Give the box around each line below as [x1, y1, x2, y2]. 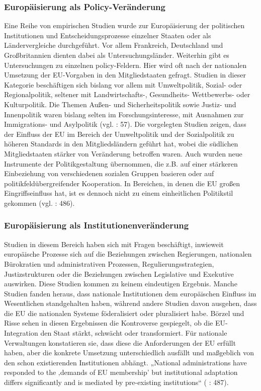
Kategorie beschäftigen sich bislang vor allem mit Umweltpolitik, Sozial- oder [4, 79, 242, 90]
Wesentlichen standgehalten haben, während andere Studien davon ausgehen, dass [4, 298, 257, 308]
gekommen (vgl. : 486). [4, 197, 75, 208]
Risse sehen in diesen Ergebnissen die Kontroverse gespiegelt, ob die [4, 318, 213, 328]
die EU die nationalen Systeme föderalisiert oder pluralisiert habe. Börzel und [4, 307, 244, 318]
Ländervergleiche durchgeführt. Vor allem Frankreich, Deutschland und [4, 40, 223, 50]
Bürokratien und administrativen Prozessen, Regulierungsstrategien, [4, 258, 214, 269]
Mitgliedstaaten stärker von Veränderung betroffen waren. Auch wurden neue [4, 148, 242, 159]
